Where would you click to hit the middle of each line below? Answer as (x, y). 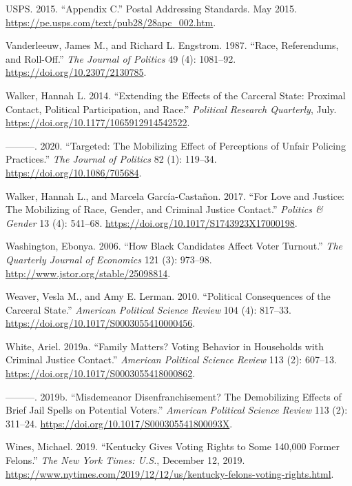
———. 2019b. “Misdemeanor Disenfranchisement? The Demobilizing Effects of (174, 396)
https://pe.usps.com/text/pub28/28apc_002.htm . (111, 22)
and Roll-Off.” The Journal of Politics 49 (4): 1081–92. (121, 58)
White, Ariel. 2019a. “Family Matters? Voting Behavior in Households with (165, 346)
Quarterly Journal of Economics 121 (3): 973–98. (109, 259)
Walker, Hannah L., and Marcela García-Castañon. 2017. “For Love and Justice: (175, 195)
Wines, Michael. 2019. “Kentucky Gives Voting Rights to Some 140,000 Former (173, 446)
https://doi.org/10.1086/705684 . (74, 172)
